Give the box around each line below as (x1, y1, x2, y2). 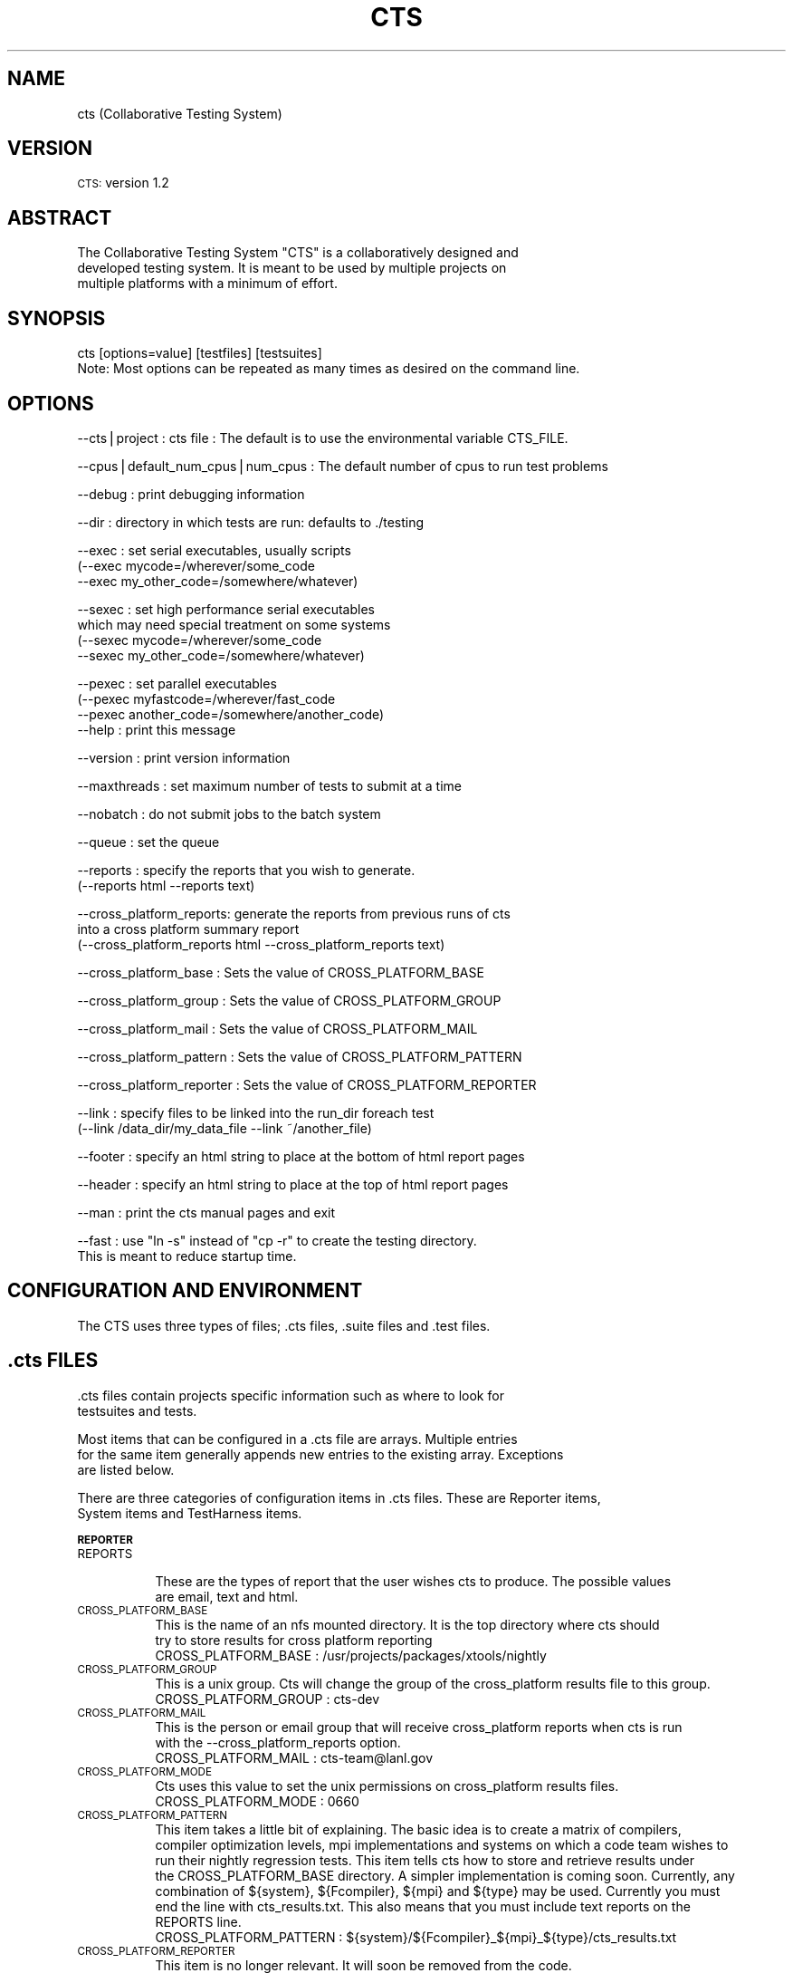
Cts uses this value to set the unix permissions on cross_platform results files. (155, 1777, 619, 1794)
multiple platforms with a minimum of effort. (77, 275, 338, 292)
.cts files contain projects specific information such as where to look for (77, 1387, 504, 1403)
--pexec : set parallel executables (77, 675, 277, 691)
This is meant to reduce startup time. (77, 1247, 297, 1264)
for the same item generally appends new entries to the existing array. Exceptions (77, 1446, 564, 1462)
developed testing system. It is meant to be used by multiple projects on (77, 260, 507, 276)
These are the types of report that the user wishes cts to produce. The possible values (155, 1573, 672, 1589)
